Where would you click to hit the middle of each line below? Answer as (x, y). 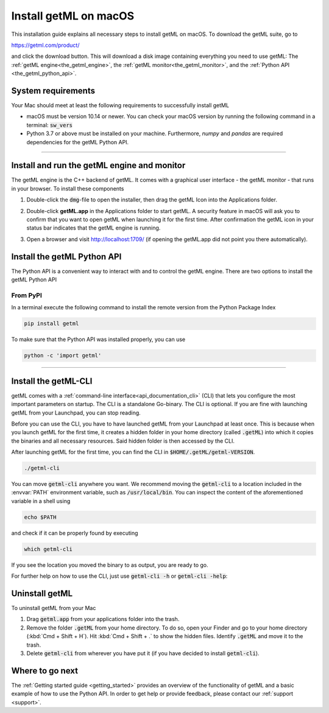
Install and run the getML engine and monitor (98, 165)
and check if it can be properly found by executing (75, 533)
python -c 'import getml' (63, 356)
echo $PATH (40, 517)
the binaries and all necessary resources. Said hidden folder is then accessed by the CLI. (123, 441)
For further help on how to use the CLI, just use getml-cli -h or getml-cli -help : (119, 576)
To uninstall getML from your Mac (54, 608)
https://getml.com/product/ (45, 45)
